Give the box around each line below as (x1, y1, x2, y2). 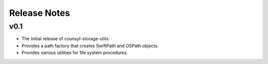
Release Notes (9, 7, 70, 18)
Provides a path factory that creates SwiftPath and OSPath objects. (21, 43, 159, 49)
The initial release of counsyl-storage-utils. (21, 36, 110, 42)
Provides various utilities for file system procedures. (21, 50, 128, 56)
